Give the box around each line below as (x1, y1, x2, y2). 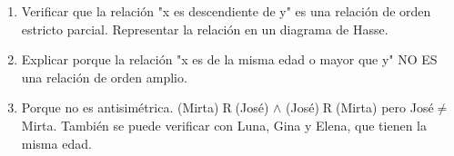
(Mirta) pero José (335, 98, 434, 117)
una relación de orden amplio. (21, 67, 187, 86)
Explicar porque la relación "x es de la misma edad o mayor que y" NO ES (21, 50, 438, 69)
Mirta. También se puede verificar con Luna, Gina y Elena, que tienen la (21, 115, 427, 134)
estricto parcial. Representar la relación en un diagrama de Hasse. (21, 19, 388, 38)
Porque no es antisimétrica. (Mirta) (21, 98, 219, 117)
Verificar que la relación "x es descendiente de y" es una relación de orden (21, 2, 431, 20)
